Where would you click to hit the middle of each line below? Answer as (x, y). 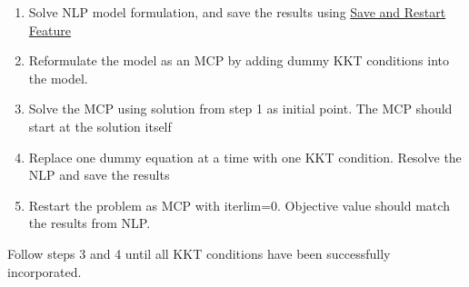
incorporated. (45, 271)
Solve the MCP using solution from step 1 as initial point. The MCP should (240, 109)
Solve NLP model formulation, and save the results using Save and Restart (237, 12)
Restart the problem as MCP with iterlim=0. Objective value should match (239, 205)
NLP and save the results (99, 175)
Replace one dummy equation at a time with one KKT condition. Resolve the (245, 157)
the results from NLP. (90, 223)
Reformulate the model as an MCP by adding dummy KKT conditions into (239, 60)
